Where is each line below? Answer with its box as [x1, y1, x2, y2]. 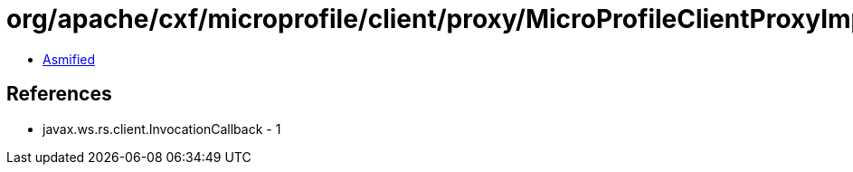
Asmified [43, 51, 96, 67]
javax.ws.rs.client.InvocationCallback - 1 [43, 120, 281, 137]
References [6, 82, 112, 106]
